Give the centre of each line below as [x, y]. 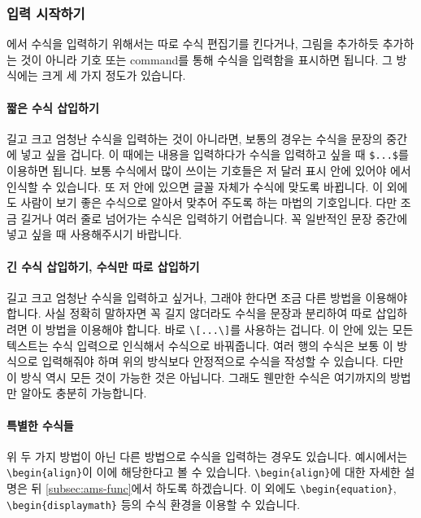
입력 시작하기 [46, 13]
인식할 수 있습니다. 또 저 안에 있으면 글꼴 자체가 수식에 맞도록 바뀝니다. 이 [195, 186]
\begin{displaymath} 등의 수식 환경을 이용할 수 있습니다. [154, 504]
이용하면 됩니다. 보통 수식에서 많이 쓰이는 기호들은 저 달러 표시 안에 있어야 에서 [209, 171]
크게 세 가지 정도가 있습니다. [114, 75]
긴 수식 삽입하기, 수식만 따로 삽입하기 [103, 266]
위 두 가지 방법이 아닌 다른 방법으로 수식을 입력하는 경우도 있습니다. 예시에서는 [207, 456]
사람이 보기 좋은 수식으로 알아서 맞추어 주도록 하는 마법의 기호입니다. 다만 [209, 202]
